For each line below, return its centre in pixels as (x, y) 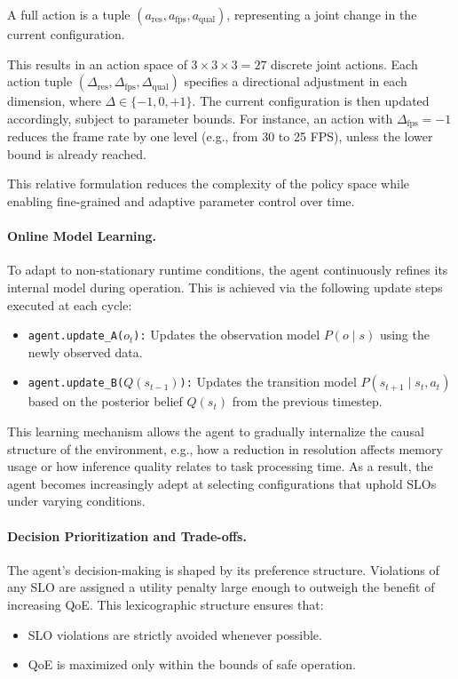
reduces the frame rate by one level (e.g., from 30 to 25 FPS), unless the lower (220, 136)
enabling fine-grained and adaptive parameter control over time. (181, 201)
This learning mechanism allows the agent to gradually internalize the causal (216, 431)
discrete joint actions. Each (344, 64)
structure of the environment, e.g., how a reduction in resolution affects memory (225, 448)
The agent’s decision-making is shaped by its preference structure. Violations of (223, 569)
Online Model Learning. (82, 236)
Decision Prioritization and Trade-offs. (127, 535)
